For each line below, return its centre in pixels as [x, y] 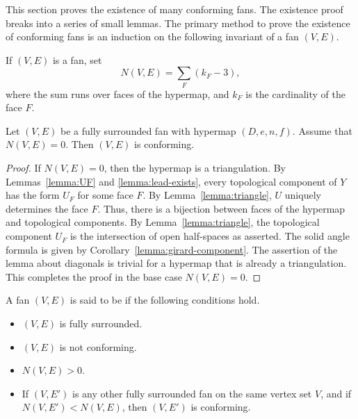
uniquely [303, 195]
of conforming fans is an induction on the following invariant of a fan [152, 36]
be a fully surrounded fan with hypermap [148, 130]
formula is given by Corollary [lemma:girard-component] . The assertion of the [172, 249]
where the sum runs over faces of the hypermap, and [117, 93]
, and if [336, 393]
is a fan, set [77, 59]
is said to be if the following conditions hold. [165, 300]
